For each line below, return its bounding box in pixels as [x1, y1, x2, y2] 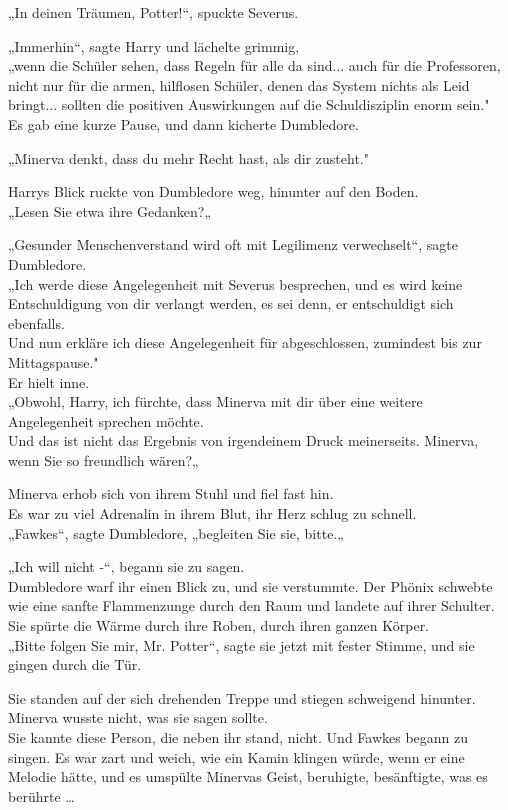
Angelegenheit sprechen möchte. [8, 410, 204, 431]
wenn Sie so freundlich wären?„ [8, 449, 199, 470]
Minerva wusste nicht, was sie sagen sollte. [8, 707, 268, 728]
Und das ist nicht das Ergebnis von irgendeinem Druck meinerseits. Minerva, [8, 430, 479, 451]
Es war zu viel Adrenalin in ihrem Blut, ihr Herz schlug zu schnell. [8, 503, 417, 524]
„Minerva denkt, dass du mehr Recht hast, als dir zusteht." [8, 147, 369, 168]
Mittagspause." [8, 351, 99, 372]
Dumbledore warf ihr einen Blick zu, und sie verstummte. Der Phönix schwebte [8, 575, 493, 596]
